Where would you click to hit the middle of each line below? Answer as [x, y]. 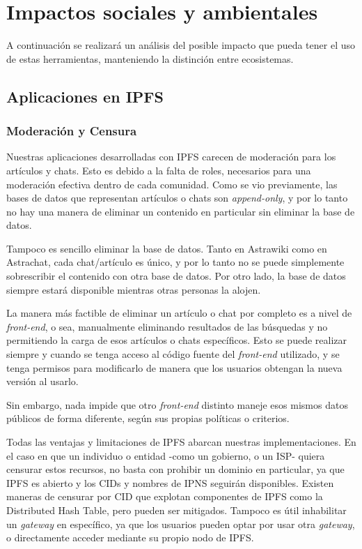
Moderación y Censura [72, 131]
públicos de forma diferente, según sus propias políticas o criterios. [148, 418]
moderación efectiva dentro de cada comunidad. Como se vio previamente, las [172, 184]
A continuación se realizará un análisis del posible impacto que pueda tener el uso [181, 45]
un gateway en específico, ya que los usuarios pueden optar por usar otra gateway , [181, 524]
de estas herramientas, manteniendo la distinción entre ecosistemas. [150, 58]
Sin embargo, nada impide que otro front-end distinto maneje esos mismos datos [177, 404]
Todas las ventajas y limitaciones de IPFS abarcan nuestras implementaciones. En [181, 442]
